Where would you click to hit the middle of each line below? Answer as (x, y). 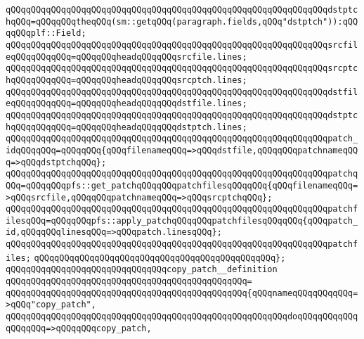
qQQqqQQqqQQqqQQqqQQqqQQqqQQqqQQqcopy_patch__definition (142, 270)
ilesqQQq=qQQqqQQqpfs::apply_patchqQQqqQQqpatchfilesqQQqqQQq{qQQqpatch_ (182, 220)
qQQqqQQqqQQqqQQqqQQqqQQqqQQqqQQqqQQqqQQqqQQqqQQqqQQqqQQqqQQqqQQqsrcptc (182, 69)
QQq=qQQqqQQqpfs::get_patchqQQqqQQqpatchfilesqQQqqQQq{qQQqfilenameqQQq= (182, 185)
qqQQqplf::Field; (46, 33)
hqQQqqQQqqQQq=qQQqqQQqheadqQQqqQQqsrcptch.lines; (126, 80)
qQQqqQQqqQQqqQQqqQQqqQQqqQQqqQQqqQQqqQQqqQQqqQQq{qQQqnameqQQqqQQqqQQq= (182, 293)
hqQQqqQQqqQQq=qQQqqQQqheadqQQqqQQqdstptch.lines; (126, 127)
